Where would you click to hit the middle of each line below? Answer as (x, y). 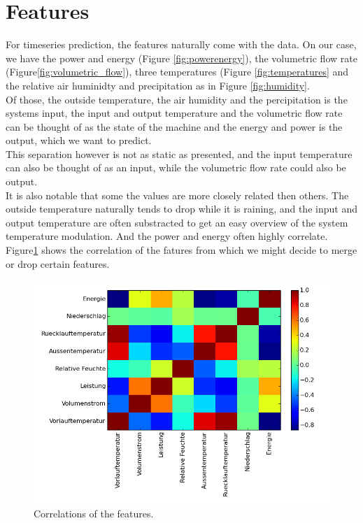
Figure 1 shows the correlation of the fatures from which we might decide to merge (181, 250)
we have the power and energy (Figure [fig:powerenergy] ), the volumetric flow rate (181, 58)
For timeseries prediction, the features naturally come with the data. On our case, (181, 44)
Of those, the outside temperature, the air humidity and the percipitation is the (177, 99)
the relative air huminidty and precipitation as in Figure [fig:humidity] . (158, 85)
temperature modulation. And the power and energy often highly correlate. (167, 236)
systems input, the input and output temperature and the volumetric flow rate (174, 113)
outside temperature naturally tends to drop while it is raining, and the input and (181, 209)
